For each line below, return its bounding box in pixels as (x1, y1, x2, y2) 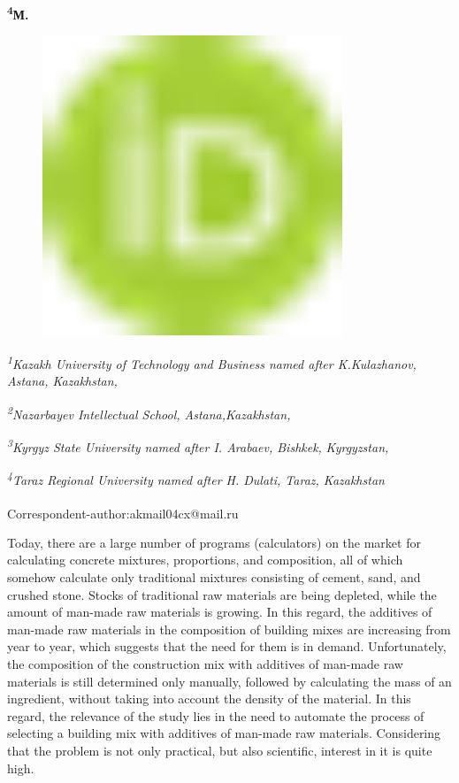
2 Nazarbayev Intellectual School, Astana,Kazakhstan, (7, 402, 291, 423)
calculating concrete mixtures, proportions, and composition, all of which (7, 550, 403, 569)
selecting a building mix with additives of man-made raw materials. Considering (7, 724, 441, 742)
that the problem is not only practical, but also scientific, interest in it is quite (7, 741, 432, 759)
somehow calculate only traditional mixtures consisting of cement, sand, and (7, 568, 421, 587)
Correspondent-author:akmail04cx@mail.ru (7, 503, 239, 522)
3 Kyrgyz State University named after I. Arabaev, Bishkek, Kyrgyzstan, (7, 435, 389, 456)
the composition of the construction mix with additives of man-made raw (7, 655, 403, 673)
